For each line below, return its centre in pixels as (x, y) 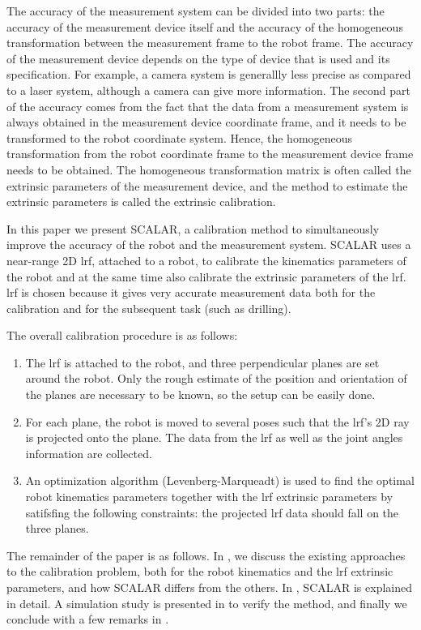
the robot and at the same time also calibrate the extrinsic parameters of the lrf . (206, 276)
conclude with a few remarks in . (88, 619)
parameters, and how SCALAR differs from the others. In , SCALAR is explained (209, 587)
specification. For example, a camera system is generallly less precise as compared (209, 74)
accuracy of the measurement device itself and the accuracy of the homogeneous (205, 26)
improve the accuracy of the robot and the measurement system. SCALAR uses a (209, 244)
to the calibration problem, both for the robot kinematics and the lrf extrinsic (200, 571)
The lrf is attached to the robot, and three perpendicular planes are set (202, 362)
